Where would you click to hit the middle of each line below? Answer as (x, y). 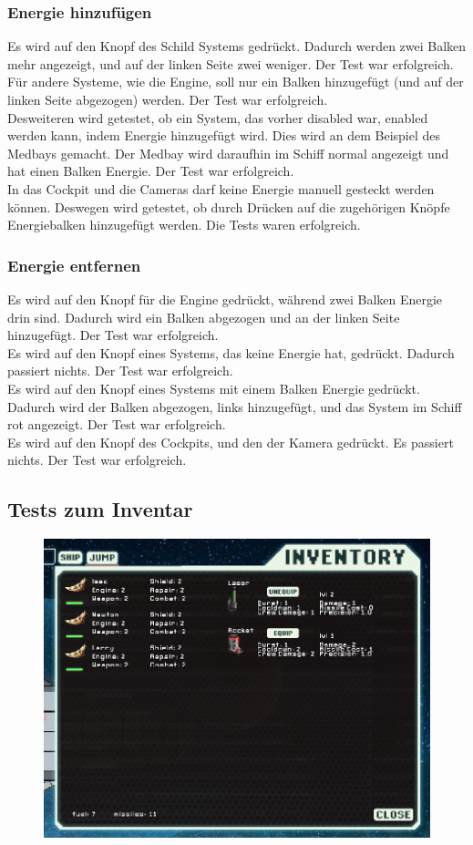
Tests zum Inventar (100, 509)
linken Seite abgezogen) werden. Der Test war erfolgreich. (168, 99)
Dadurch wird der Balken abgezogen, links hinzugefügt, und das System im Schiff (235, 406)
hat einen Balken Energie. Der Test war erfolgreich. (151, 171)
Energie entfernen (74, 265)
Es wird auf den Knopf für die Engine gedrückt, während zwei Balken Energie (225, 299)
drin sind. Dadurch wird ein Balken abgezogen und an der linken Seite (204, 317)
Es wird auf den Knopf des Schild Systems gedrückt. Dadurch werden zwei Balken (237, 46)
